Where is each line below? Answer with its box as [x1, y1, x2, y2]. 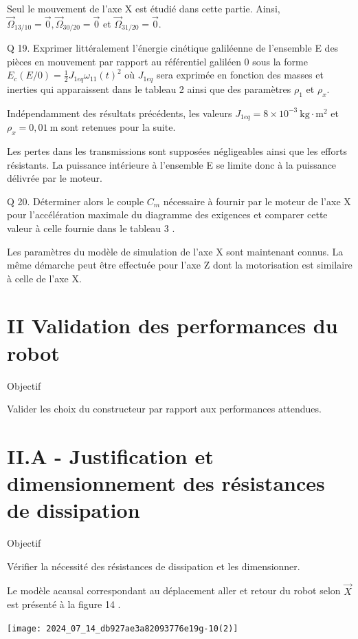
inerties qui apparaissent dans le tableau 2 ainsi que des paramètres [7, 81, 291, 96]
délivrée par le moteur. [7, 171, 102, 185]
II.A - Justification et [7, 441, 214, 470]
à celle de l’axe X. [7, 271, 82, 285]
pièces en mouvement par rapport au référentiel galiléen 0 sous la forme [7, 54, 308, 68]
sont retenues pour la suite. [60, 120, 176, 134]
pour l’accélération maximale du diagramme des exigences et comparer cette [7, 207, 328, 222]
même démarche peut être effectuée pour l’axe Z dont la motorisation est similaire [7, 258, 353, 272]
